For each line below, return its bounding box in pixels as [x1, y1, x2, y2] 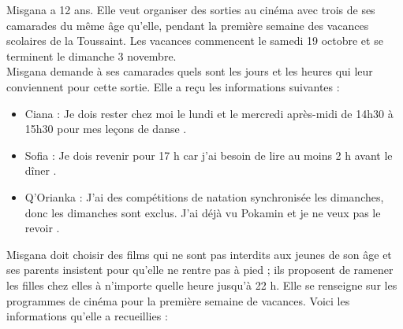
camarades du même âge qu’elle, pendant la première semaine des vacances [6, 17, 369, 33]
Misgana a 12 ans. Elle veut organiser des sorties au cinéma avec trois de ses [6, 2, 375, 17]
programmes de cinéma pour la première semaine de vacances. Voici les [6, 292, 350, 309]
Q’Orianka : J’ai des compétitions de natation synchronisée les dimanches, [24, 188, 384, 205]
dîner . [24, 162, 57, 179]
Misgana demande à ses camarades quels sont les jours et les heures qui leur [6, 63, 373, 79]
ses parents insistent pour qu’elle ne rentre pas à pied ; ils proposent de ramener [6, 261, 394, 278]
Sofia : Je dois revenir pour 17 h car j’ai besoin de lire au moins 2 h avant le [24, 146, 393, 163]
